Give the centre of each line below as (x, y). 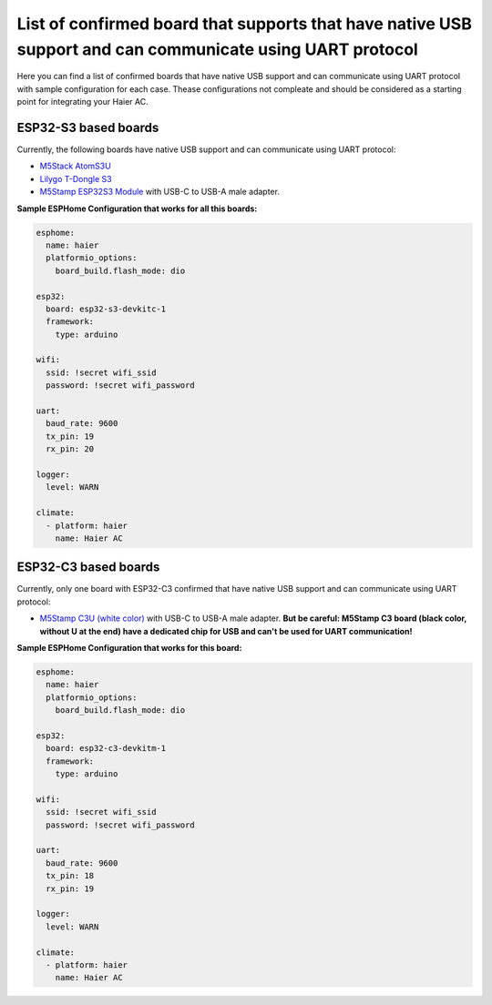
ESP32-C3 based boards (88, 568)
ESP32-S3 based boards (88, 127)
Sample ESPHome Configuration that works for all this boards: (137, 208)
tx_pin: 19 (70, 436)
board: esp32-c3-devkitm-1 (106, 748)
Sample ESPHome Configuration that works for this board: (129, 648)
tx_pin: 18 (70, 876)
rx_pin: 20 (70, 449)
